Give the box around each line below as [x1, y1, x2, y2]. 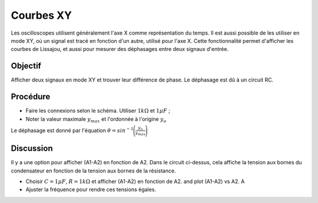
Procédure [11, 92, 51, 102]
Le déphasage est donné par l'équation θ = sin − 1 [11, 126, 134, 134]
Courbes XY [11, 9, 72, 22]
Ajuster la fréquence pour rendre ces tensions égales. [25, 186, 156, 193]
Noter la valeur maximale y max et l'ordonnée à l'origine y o [25, 115, 167, 124]
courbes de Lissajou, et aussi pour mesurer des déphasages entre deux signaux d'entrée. [11, 46, 229, 53]
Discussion [11, 144, 53, 154]
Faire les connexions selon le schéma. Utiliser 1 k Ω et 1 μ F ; [25, 107, 170, 114]
